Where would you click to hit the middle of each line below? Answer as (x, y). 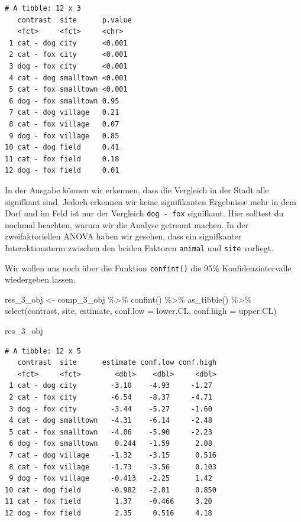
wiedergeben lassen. (40, 279)
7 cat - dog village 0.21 (64, 113)
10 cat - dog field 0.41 (62, 147)
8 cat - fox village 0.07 (64, 124)
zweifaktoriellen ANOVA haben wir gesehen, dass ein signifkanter (123, 236)
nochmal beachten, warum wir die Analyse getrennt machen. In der (127, 224)
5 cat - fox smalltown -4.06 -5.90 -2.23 (111, 432)
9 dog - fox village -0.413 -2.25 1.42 (111, 479)
